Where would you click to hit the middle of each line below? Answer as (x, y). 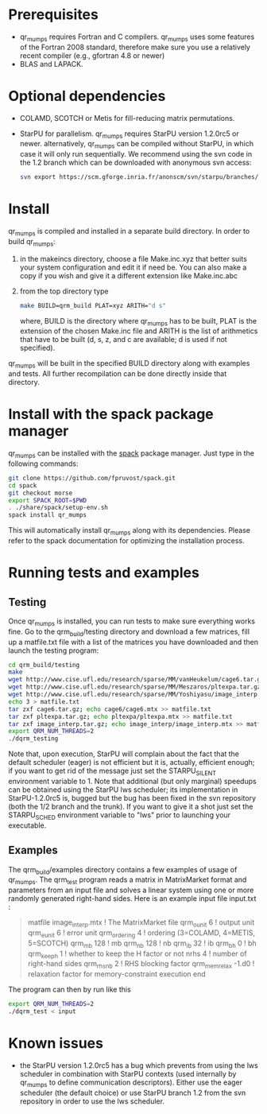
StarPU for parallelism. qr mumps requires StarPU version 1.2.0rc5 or (130, 134)
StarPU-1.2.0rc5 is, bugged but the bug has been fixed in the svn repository (132, 798)
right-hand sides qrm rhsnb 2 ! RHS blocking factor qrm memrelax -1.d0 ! (141, 965)
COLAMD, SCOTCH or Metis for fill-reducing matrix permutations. (127, 118)
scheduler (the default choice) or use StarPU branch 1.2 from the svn (133, 1093)
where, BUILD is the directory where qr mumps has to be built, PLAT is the (138, 322)
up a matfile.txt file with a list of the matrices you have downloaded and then (133, 642)
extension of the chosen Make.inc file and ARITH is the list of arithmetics (139, 331)
